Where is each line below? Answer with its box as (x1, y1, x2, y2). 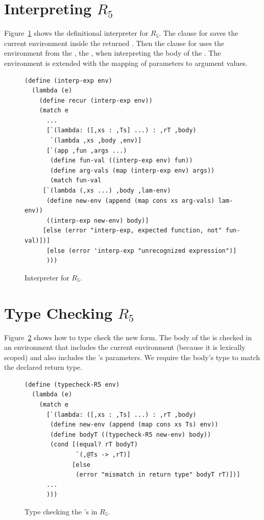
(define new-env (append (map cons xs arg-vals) (46, 197, 215, 204)
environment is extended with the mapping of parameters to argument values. (4, 57, 248, 68)
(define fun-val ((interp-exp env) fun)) (50, 157, 193, 164)
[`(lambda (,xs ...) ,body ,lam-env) (42, 187, 171, 195)
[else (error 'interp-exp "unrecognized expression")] (46, 247, 237, 254)
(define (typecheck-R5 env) (25, 381, 120, 388)
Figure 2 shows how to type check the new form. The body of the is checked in (4, 332, 252, 342)
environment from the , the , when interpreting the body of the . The (4, 48, 221, 58)
